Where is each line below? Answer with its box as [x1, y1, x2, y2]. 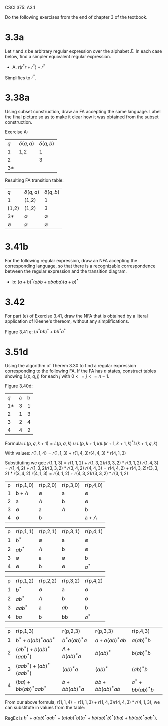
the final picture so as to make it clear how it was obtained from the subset [5, 114, 159, 120]
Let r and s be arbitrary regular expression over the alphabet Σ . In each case [5, 48, 162, 54]
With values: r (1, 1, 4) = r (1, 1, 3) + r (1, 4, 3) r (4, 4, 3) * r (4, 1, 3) [5, 450, 126, 456]
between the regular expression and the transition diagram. [5, 268, 127, 274]
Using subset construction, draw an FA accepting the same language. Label [5, 109, 161, 115]
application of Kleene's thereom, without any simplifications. [5, 318, 130, 324]
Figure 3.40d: [5, 383, 33, 389]
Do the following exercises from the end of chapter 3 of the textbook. [5, 14, 148, 20]
